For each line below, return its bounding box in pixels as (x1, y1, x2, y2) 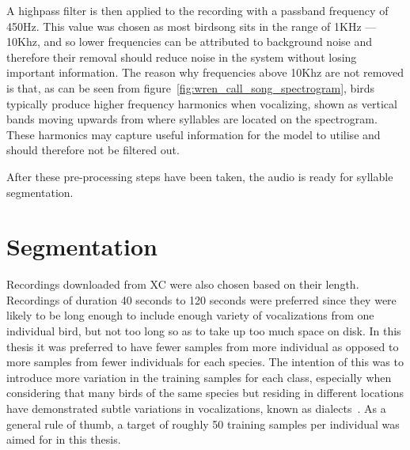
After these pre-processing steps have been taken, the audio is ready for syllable (6, 168, 393, 184)
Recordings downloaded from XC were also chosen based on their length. (6, 276, 359, 293)
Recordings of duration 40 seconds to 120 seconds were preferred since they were (6, 291, 397, 308)
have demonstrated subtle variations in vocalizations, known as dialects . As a (6, 400, 386, 416)
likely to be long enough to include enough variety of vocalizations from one (6, 307, 374, 323)
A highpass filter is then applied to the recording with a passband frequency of (6, 2, 389, 18)
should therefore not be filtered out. (6, 142, 180, 158)
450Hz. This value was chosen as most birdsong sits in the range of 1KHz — (6, 17, 377, 34)
